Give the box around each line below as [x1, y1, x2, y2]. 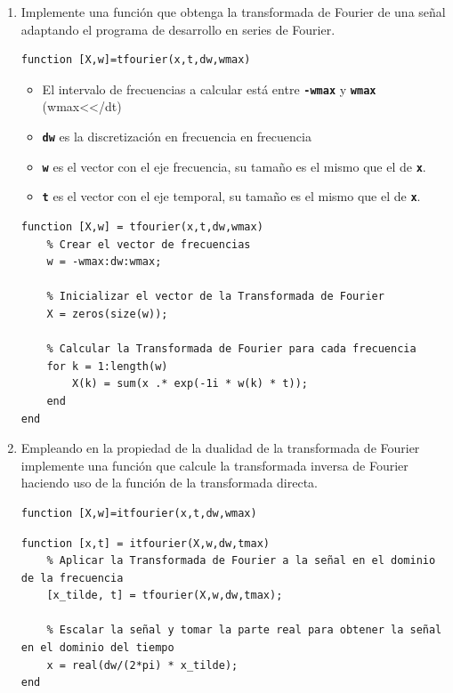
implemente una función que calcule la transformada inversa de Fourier [20, 455, 409, 474]
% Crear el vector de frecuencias [46, 238, 251, 251]
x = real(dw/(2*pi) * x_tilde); [46, 658, 239, 672]
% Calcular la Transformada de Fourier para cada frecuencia [46, 342, 417, 356]
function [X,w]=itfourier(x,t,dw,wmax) [20, 506, 257, 520]
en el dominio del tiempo [20, 641, 174, 655]
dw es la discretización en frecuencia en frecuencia [42, 127, 311, 146]
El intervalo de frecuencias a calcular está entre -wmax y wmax [42, 79, 376, 98]
